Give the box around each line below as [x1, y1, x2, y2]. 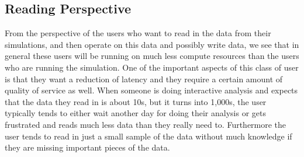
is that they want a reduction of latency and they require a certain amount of [5, 72, 283, 85]
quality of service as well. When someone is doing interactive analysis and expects [5, 84, 298, 96]
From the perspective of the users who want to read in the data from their [5, 27, 271, 39]
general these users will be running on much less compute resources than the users [5, 50, 299, 62]
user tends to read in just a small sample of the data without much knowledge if [5, 130, 292, 142]
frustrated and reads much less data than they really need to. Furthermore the [5, 118, 286, 130]
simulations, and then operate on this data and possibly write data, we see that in [5, 38, 299, 50]
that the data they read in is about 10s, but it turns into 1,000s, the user [5, 95, 267, 107]
